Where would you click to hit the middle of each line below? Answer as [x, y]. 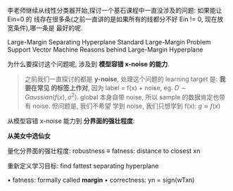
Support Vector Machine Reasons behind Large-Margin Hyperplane [105, 49]
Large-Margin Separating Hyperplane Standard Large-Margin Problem [109, 42]
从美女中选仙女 [29, 135]
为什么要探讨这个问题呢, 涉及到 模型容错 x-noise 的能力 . [89, 64]
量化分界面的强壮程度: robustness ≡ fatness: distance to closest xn [104, 151]
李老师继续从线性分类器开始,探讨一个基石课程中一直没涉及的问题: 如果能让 [115, 10]
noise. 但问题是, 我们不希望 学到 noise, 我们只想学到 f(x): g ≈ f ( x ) [127, 106]
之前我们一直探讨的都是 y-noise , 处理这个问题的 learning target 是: [121, 79]
